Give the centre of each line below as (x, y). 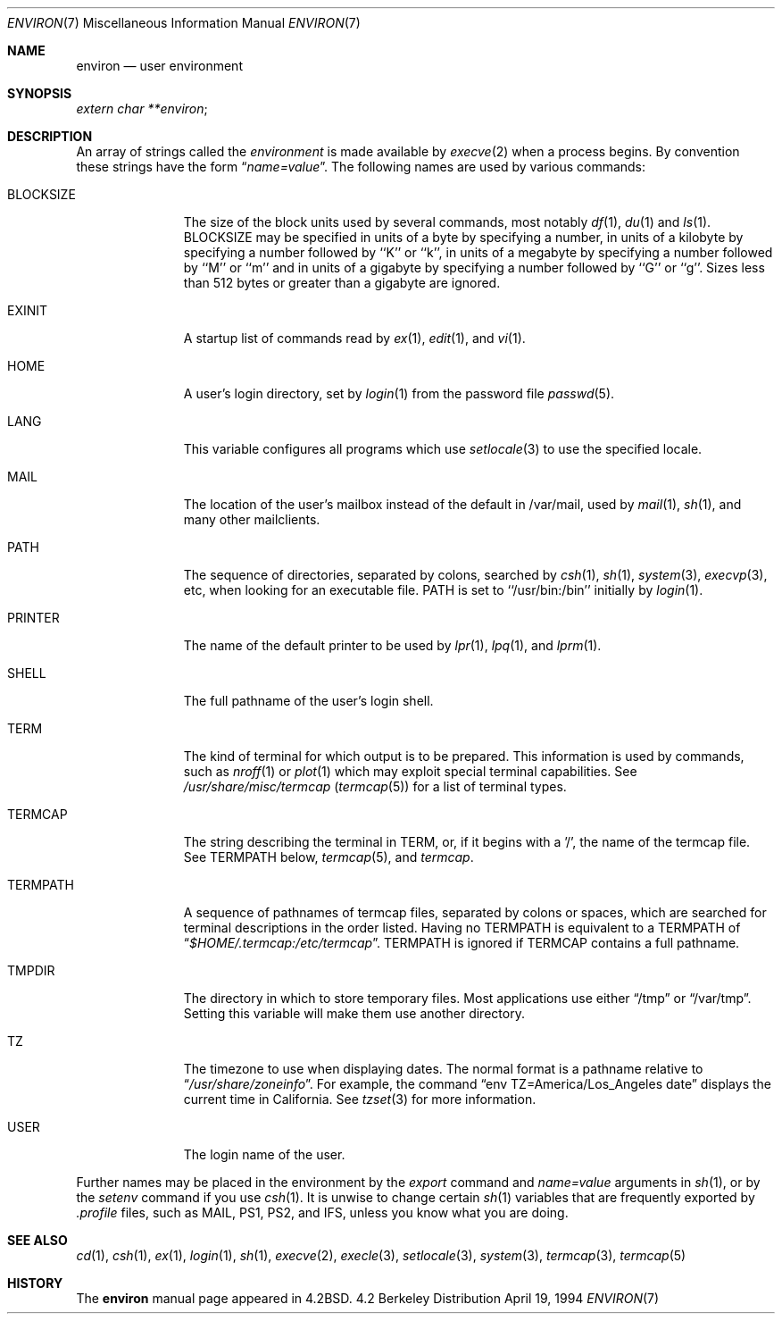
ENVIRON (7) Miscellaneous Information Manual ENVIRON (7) (184, 23)
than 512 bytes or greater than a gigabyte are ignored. (342, 283)
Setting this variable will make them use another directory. (354, 1013)
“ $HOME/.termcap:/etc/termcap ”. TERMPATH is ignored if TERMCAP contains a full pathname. (462, 943)
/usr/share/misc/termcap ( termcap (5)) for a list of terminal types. (375, 786)
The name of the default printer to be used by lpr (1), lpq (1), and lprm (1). (392, 645)
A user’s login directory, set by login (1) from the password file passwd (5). (399, 393)
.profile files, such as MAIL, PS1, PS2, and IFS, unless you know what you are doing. (322, 1212)
